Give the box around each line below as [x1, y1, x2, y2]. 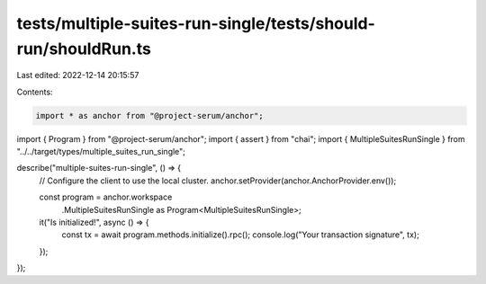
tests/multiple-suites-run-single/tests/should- [16, 13, 375, 33]
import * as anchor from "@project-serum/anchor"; [35, 111, 265, 120]
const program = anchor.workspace [39, 191, 173, 202]
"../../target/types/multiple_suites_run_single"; [16, 146, 186, 157]
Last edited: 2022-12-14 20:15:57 [16, 70, 139, 81]
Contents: [16, 86, 53, 97]
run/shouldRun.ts [16, 39, 152, 58]
